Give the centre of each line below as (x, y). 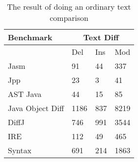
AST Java (25, 94)
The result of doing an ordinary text (69, 7)
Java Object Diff (36, 108)
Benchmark (30, 37)
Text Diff (101, 37)
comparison (69, 18)
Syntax (20, 150)
